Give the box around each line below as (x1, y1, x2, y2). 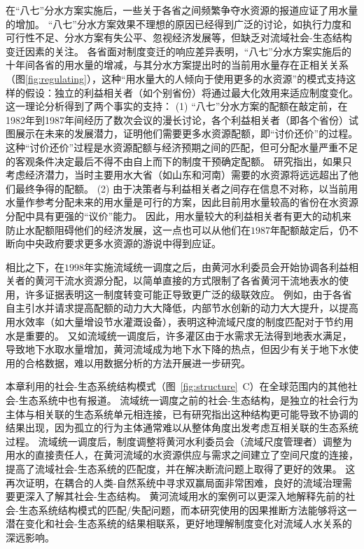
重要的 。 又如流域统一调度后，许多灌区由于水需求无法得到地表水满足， (24, 328, 352, 342)
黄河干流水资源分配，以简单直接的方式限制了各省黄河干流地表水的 (34, 273, 339, 288)
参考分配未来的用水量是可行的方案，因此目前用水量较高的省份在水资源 (34, 195, 358, 209)
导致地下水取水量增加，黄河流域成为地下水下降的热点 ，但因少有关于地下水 (6, 342, 349, 356)
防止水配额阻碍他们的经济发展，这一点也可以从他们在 (6, 222, 251, 237)
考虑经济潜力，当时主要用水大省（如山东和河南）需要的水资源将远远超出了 (6, 167, 349, 182)
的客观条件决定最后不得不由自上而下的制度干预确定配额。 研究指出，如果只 (6, 153, 352, 168)
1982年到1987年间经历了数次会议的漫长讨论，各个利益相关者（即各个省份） (6, 112, 349, 127)
